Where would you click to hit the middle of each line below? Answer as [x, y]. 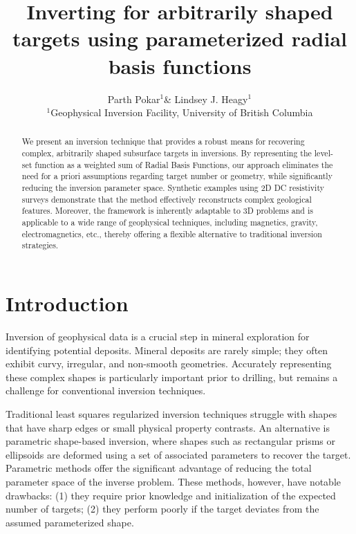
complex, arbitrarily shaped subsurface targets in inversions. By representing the [167, 153]
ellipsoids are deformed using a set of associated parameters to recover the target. [178, 454]
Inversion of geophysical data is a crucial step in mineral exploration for [158, 336]
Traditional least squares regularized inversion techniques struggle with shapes [171, 413]
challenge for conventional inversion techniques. [106, 390]
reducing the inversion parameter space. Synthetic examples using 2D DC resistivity [173, 188]
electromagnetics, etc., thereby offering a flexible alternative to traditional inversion [172, 233]
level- [324, 153]
